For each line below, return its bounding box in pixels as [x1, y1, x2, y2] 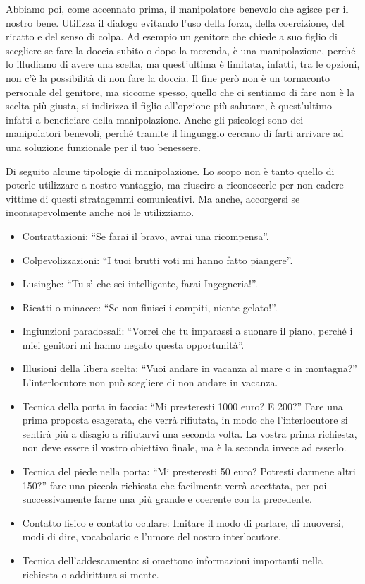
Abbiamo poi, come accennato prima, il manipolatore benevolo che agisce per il [6, 1, 349, 16]
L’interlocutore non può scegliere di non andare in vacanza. [22, 375, 278, 390]
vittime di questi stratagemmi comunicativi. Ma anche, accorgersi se [6, 191, 300, 205]
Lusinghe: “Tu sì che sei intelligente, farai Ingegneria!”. [22, 276, 258, 291]
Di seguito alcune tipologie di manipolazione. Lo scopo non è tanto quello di [6, 163, 335, 178]
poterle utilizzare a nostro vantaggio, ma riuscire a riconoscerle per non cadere [6, 177, 344, 192]
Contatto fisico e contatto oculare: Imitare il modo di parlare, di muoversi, [22, 515, 344, 530]
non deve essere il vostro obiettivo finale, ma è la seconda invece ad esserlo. [22, 440, 347, 455]
